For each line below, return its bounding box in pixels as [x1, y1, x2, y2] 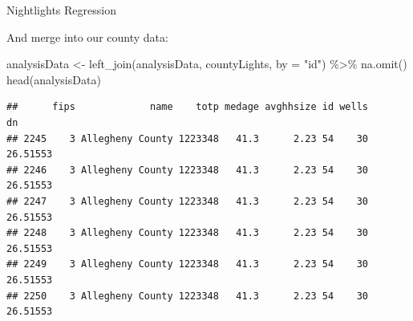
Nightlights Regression [6, 2, 116, 18]
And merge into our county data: [6, 28, 168, 45]
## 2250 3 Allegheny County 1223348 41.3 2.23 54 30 [6, 290, 369, 302]
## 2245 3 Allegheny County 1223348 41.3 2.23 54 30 [6, 132, 369, 144]
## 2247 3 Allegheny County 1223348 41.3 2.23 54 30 [6, 195, 369, 207]
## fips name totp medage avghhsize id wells [6, 101, 369, 113]
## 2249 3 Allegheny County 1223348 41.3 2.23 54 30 [6, 258, 369, 270]
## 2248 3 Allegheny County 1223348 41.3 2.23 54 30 [6, 227, 369, 239]
